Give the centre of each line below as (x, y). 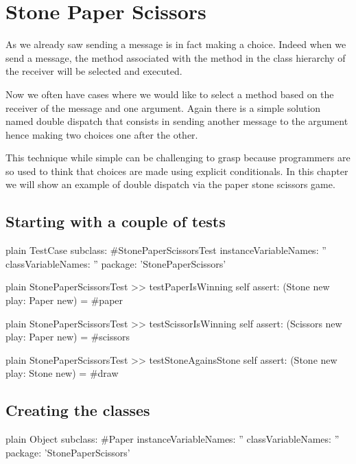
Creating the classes (78, 410)
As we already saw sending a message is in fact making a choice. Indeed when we (176, 44)
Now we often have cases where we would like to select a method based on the (170, 94)
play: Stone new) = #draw (62, 373)
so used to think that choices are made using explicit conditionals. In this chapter (177, 171)
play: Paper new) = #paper (64, 300)
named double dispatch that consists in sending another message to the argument (177, 121)
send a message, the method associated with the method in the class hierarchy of (176, 57)
